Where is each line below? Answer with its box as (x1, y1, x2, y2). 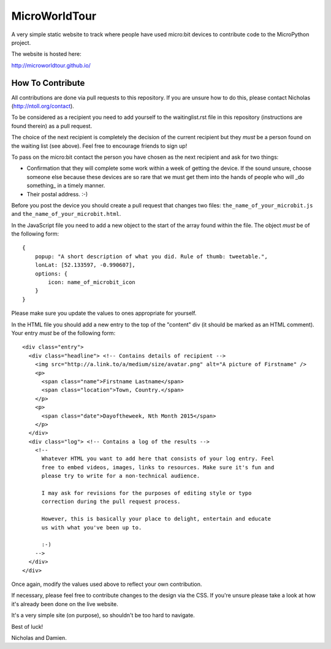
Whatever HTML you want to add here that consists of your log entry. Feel (41, 455, 275, 463)
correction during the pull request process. (41, 498, 181, 505)
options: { (34, 270, 68, 277)
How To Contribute (11, 77, 85, 88)
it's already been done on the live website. (11, 600, 119, 607)
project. (11, 39, 31, 46)
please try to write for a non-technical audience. (41, 472, 200, 480)
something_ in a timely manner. (26, 182, 105, 190)
